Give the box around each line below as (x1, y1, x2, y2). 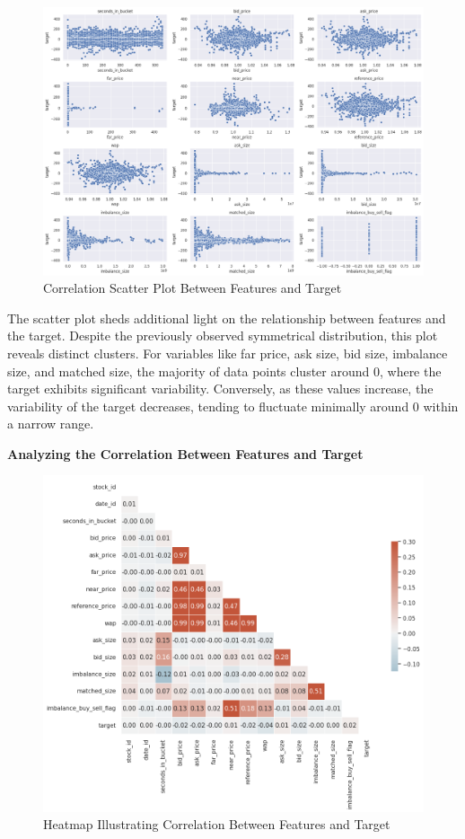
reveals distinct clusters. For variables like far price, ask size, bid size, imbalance (7, 343, 448, 362)
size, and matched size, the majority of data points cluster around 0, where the (7, 361, 442, 380)
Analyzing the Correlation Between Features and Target (7, 444, 364, 463)
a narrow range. (7, 414, 94, 433)
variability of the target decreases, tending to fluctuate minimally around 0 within (7, 396, 459, 415)
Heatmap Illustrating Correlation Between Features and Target (43, 815, 390, 834)
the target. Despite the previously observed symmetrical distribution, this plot (7, 326, 438, 345)
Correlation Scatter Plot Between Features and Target (43, 278, 342, 297)
